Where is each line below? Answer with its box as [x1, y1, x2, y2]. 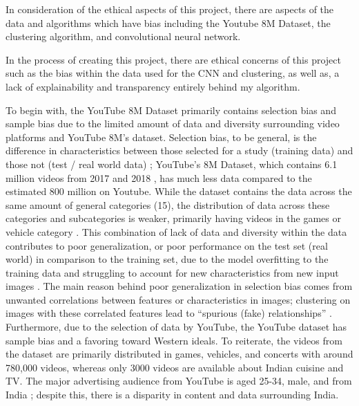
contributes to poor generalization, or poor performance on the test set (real [6, 238, 328, 252]
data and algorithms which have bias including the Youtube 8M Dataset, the [6, 15, 331, 30]
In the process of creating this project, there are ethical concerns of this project [6, 52, 341, 66]
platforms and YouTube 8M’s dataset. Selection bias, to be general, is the [6, 129, 317, 144]
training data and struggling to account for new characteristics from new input [6, 265, 339, 279]
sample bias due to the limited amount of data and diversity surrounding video [6, 116, 340, 131]
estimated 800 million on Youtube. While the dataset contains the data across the [6, 184, 352, 199]
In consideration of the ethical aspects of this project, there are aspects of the [6, 2, 334, 16]
